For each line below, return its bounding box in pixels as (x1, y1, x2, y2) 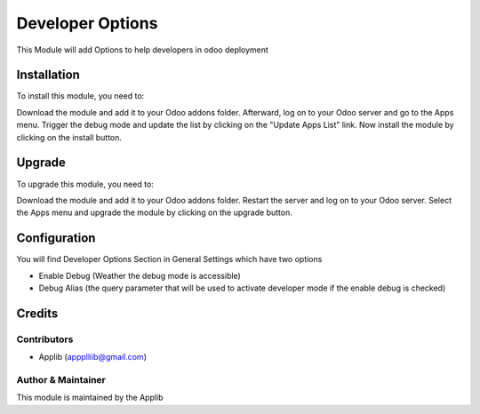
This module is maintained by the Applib (16, 392, 164, 403)
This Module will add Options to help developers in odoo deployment (16, 44, 268, 55)
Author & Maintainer (16, 373, 106, 386)
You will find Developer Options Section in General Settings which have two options (16, 254, 323, 265)
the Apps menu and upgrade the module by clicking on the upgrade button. (16, 207, 292, 218)
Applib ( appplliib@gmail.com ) (38, 352, 147, 362)
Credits (16, 306, 59, 321)
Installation (16, 68, 80, 83)
